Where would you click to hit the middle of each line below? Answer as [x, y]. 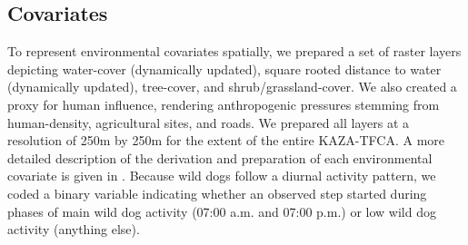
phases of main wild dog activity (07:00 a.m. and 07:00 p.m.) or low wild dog [222, 211]
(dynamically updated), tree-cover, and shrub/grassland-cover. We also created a [232, 87]
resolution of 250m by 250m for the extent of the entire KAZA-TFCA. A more [226, 140]
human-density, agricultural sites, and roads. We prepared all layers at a [209, 122]
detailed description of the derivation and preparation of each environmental [220, 157]
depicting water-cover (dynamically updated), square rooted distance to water [224, 69]
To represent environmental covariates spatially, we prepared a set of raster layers [234, 51]
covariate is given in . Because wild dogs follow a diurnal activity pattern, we [222, 176]
